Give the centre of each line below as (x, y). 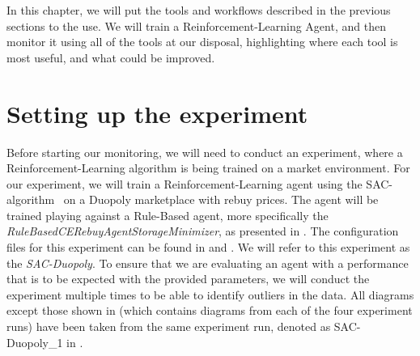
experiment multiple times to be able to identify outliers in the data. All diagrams (210, 294)
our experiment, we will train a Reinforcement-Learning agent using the (185, 183)
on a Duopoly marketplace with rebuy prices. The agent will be (221, 199)
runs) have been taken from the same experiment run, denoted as (169, 326)
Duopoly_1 (35, 342)
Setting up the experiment (157, 113)
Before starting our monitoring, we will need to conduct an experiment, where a (205, 152)
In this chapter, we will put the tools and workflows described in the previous (199, 10)
